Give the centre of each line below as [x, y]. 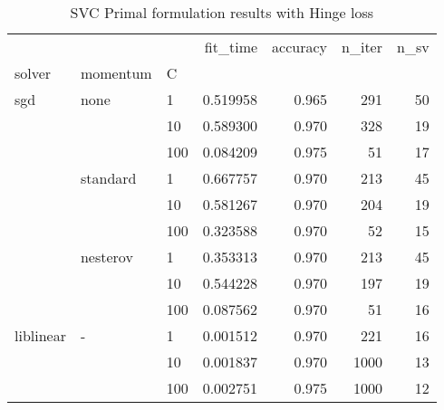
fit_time [231, 47]
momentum [116, 73]
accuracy [300, 47]
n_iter [362, 47]
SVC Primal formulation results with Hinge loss [222, 12]
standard [108, 178]
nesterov [106, 257]
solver [33, 73]
